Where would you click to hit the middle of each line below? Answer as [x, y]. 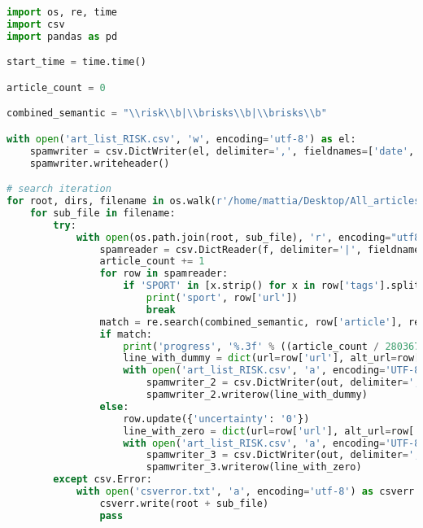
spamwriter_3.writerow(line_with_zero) [254, 467]
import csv [36, 24]
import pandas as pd [62, 36]
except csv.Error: [102, 480]
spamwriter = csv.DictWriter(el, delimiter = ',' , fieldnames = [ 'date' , [222, 151]
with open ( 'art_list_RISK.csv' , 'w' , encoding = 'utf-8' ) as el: [181, 139]
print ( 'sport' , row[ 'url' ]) [222, 298]
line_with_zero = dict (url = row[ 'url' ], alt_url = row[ [269, 431]
